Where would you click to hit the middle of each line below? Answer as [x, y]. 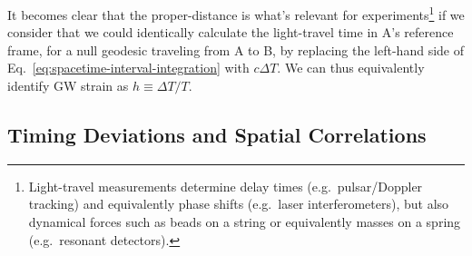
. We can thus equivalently [351, 68]
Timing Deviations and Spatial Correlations [217, 135]
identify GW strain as [68, 86]
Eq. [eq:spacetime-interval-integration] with [128, 68]
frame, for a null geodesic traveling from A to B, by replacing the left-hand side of [236, 49]
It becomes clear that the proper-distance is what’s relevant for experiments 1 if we [236, 13]
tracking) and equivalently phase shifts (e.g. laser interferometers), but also [239, 204]
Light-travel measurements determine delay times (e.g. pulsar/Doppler [226, 186]
